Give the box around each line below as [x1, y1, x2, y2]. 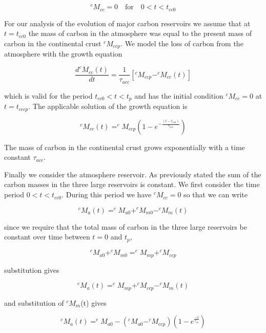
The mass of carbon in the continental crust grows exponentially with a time [4, 141, 245, 152]
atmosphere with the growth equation [4, 48, 122, 59]
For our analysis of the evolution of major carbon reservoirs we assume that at [4, 17, 251, 28]
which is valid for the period [4, 90, 93, 101]
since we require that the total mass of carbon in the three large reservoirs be [4, 221, 247, 232]
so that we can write [183, 189, 248, 200]
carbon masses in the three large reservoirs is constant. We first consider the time [4, 179, 260, 190]
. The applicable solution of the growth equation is [28, 101, 188, 112]
